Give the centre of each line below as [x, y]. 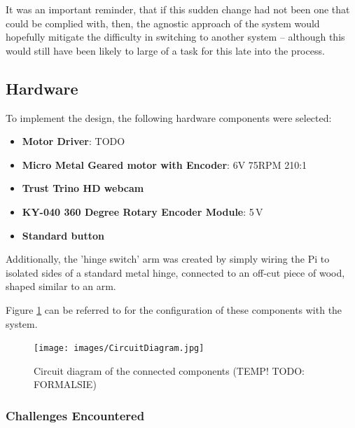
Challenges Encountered [75, 415]
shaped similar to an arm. [61, 286]
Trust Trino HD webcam [83, 188]
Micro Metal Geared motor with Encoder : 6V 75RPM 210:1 [165, 164]
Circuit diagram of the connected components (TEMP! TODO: [169, 370]
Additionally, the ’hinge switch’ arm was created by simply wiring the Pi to [168, 259]
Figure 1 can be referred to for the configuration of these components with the [174, 309]
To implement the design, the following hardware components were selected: [169, 117]
